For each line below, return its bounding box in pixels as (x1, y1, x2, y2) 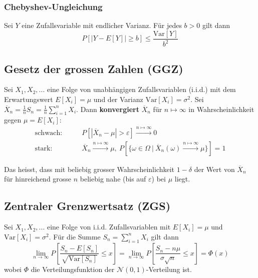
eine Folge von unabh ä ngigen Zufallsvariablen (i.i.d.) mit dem (47, 84, 236, 94)
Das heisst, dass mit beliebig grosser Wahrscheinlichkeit (4, 163, 175, 174)
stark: (35, 144, 53, 152)
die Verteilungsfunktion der (31, 263, 115, 274)
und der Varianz (93, 94, 143, 104)
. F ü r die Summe (49, 231, 101, 241)
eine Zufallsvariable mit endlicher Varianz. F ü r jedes (22, 20, 182, 30)
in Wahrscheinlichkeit (188, 103, 254, 114)
